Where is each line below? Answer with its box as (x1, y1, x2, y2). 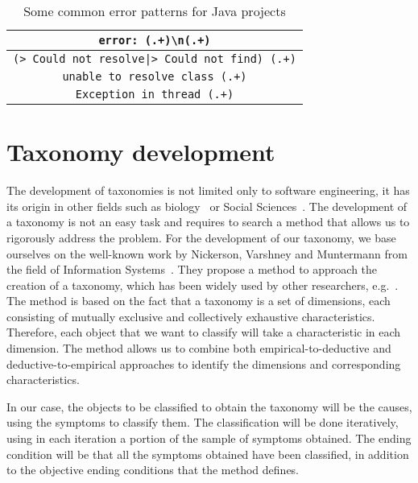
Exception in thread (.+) (75, 88, 234, 101)
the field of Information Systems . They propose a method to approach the (6, 261, 378, 278)
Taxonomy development (6, 135, 275, 168)
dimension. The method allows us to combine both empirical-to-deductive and (6, 340, 391, 357)
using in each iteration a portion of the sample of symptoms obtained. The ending (6, 430, 412, 447)
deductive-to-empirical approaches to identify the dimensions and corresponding (6, 355, 401, 372)
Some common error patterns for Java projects (23, 2, 286, 20)
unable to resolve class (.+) (62, 70, 247, 83)
